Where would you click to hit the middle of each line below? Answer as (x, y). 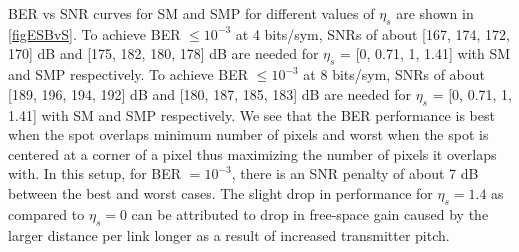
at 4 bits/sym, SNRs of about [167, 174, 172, (372, 33)
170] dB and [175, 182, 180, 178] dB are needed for (163, 53)
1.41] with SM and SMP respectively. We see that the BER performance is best (251, 114)
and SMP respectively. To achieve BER (128, 74)
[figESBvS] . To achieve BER (94, 33)
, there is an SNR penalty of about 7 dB (355, 173)
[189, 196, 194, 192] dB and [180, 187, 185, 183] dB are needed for (209, 93)
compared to (46, 213)
